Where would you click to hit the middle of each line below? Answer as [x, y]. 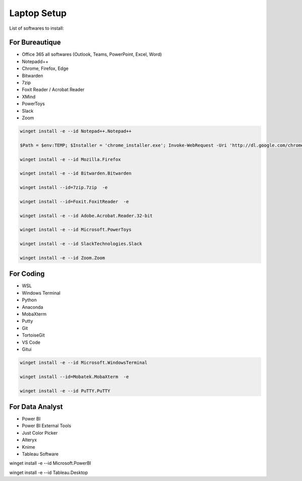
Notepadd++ [35, 61]
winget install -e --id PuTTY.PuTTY [65, 391]
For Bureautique [35, 43]
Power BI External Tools [47, 426]
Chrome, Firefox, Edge [45, 68]
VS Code [31, 342]
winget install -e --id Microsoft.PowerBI [50, 463]
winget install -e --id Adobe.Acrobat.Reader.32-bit [86, 216]
